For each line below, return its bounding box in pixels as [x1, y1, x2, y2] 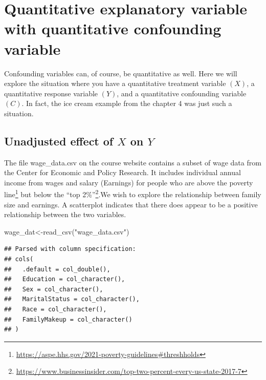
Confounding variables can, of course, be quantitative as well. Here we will [4, 68, 237, 78]
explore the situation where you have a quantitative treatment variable [4, 78, 226, 89]
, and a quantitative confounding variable [117, 88, 247, 98]
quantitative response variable [4, 88, 98, 98]
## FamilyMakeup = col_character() [4, 315, 132, 323]
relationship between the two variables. [4, 209, 126, 220]
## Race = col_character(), [4, 306, 107, 313]
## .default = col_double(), [4, 265, 110, 273]
